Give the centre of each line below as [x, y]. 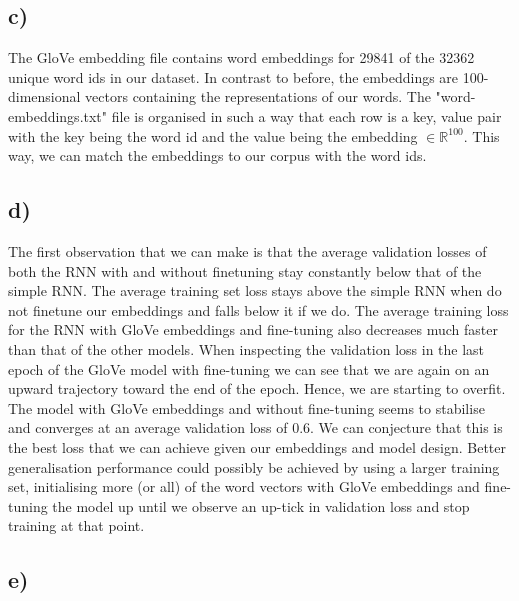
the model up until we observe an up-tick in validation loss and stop [261, 505]
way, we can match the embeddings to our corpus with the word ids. [217, 155]
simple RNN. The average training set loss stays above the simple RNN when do [255, 290]
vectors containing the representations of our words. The [258, 96]
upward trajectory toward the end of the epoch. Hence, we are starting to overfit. [257, 388]
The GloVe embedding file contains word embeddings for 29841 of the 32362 [241, 57]
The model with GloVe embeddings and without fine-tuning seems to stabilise [246, 407]
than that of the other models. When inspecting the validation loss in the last [246, 348]
